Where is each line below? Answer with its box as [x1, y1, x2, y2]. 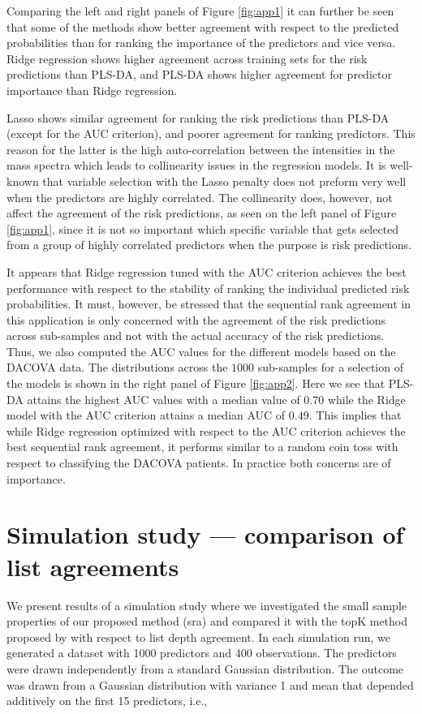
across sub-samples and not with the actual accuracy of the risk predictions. [6, 327, 385, 344]
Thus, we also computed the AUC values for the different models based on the [6, 342, 396, 359]
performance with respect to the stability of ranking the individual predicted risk [6, 279, 410, 296]
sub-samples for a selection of [257, 359, 403, 376]
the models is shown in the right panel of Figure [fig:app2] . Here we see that [6, 375, 385, 392]
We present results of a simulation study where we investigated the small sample [6, 596, 407, 613]
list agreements [6, 549, 179, 583]
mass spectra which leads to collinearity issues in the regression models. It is [6, 157, 386, 174]
